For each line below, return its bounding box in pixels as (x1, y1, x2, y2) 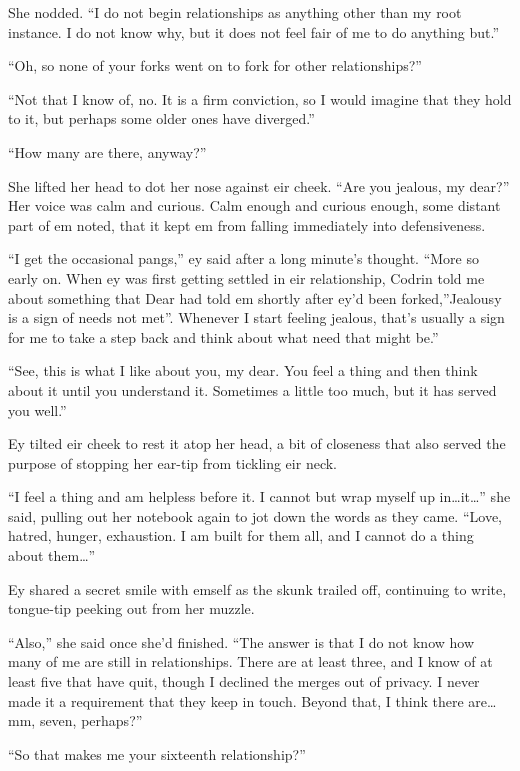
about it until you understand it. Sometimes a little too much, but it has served (8, 379, 497, 400)
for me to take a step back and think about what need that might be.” (8, 326, 439, 347)
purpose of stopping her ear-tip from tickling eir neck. (8, 452, 337, 473)
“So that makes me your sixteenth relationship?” (8, 743, 306, 764)
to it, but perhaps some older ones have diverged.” (8, 108, 315, 129)
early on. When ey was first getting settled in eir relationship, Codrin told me (8, 267, 485, 288)
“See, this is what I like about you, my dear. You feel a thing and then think (8, 360, 478, 381)
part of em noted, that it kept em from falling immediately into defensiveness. (8, 214, 486, 235)
